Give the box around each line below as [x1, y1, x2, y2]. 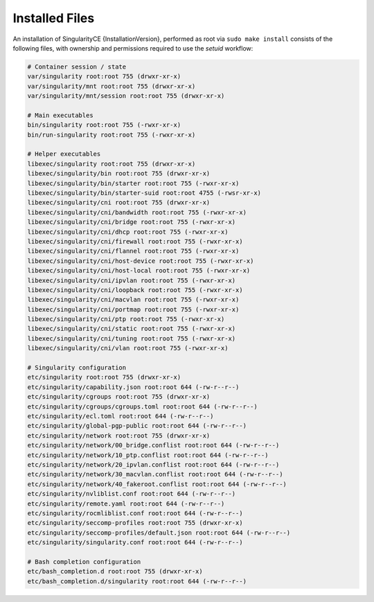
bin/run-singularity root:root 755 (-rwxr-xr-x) [27, 130, 196, 139]
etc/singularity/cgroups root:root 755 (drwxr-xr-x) [27, 393, 211, 401]
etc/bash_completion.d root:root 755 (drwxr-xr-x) [27, 567, 204, 576]
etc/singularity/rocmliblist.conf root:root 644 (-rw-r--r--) [27, 509, 243, 517]
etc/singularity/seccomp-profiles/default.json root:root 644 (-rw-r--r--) [27, 528, 291, 537]
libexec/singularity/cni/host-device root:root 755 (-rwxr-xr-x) [27, 257, 254, 265]
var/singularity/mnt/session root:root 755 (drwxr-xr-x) [27, 92, 225, 100]
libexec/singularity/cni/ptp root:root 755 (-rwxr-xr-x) [27, 316, 225, 323]
